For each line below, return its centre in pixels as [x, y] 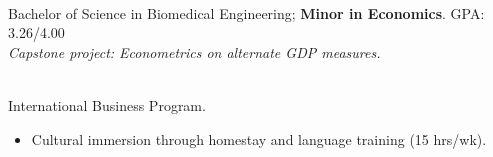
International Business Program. [107, 104]
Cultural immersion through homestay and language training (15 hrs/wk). [259, 138]
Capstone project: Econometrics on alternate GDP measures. [194, 51]
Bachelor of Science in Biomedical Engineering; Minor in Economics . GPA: [246, 12]
